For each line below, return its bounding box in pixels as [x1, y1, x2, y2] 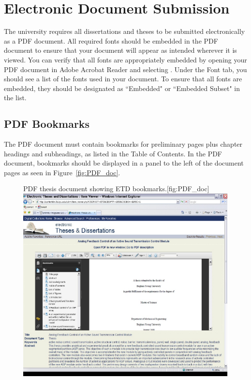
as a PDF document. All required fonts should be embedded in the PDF [4, 35, 218, 46]
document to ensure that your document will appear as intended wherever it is [4, 45, 237, 55]
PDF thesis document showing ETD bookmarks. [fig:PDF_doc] [23, 183, 209, 194]
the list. [4, 92, 27, 103]
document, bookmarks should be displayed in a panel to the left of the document [4, 158, 244, 168]
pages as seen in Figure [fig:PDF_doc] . [4, 167, 120, 177]
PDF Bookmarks [4, 116, 90, 131]
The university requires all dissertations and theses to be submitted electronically [4, 26, 245, 36]
